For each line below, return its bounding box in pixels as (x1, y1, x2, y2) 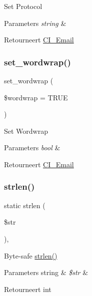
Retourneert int (4, 284, 51, 294)
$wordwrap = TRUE (4, 92, 68, 102)
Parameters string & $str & (4, 267, 88, 278)
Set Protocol (4, 1, 42, 11)
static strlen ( (4, 200, 45, 210)
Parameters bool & (4, 142, 60, 153)
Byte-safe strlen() (4, 250, 57, 261)
